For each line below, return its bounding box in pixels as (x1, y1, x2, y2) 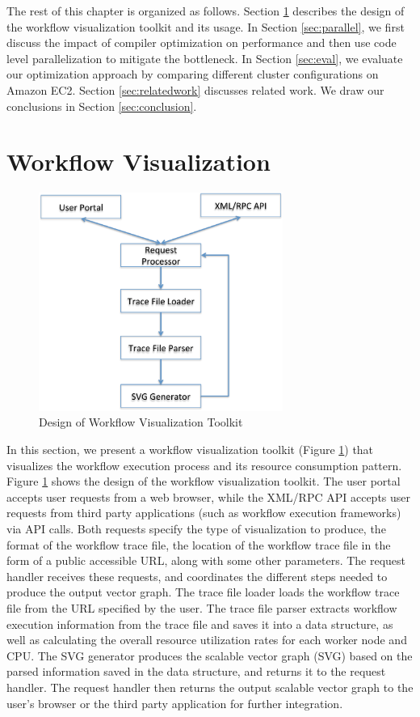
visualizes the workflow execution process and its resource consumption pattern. (6, 456, 402, 473)
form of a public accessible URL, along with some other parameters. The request (6, 552, 406, 569)
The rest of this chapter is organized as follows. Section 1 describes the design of (6, 2, 405, 19)
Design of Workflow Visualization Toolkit (39, 414, 243, 431)
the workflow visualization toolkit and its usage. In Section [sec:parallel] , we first (6, 18, 405, 35)
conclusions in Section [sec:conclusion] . (6, 97, 197, 114)
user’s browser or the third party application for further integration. (6, 694, 343, 711)
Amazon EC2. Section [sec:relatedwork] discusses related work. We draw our (6, 81, 384, 98)
